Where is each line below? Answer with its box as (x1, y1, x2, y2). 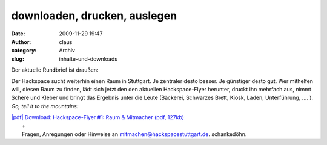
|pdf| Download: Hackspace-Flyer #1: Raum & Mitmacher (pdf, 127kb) (11, 114, 185, 121)
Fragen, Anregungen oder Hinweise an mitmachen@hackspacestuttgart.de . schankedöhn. (22, 130, 247, 138)
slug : (11, 55, 24, 63)
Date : (11, 30, 25, 37)
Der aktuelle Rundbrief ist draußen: (11, 66, 99, 73)
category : (11, 47, 37, 54)
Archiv (59, 47, 76, 54)
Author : (11, 38, 31, 45)
